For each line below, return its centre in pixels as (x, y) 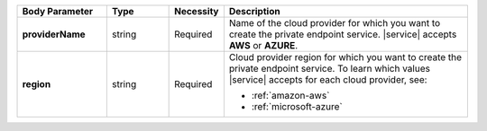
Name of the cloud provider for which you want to (335, 23)
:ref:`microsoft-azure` (297, 106)
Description (254, 11)
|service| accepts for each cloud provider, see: (328, 79)
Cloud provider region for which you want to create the (345, 57)
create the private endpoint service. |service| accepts (343, 34)
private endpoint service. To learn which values (329, 69)
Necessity (197, 11)
